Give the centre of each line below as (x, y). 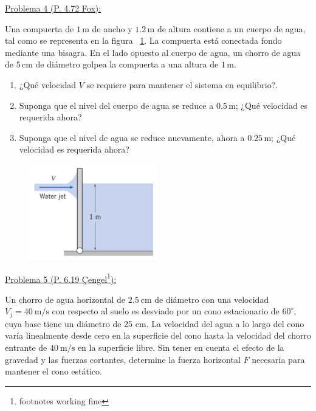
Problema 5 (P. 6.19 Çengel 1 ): (61, 278)
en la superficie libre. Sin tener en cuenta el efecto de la (181, 347)
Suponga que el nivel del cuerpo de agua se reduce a (116, 105)
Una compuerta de (39, 28)
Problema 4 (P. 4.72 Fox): (53, 8)
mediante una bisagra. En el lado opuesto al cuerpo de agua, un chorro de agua (153, 52)
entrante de (26, 347)
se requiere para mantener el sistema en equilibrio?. (182, 84)
